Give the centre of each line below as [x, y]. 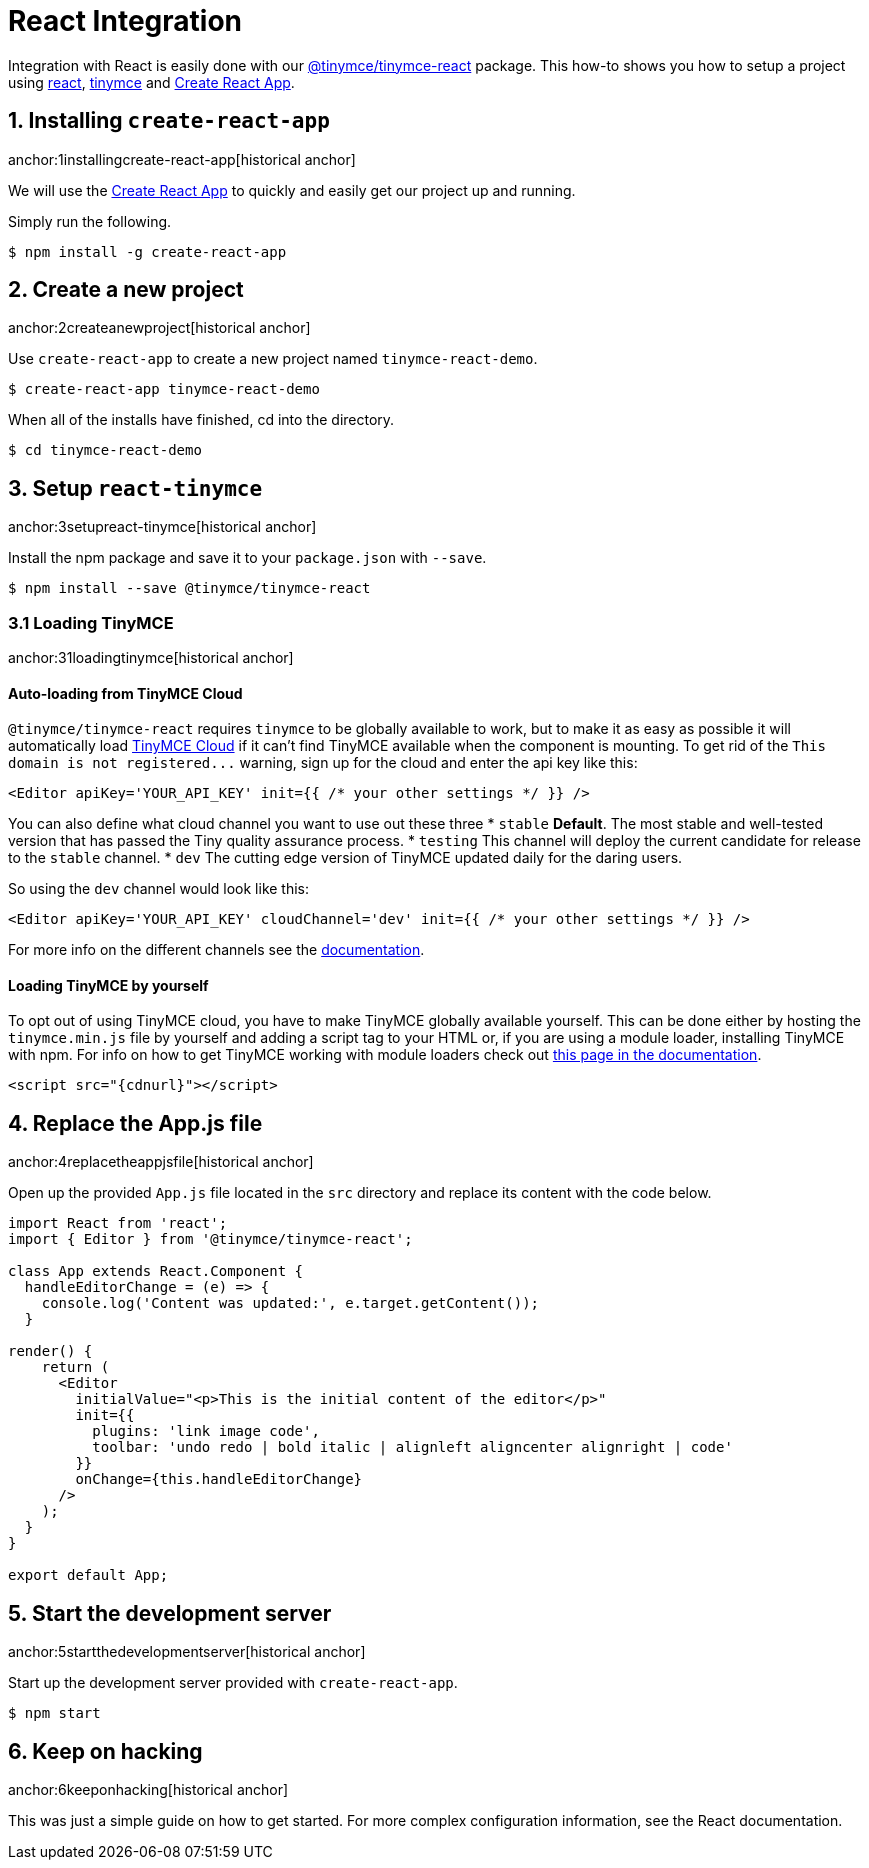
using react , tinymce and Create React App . [151, 82]
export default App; [88, 1575]
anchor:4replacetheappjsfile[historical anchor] [161, 1162]
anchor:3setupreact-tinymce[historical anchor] [162, 527]
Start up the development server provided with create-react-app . [233, 1683]
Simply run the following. [90, 221]
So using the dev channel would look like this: [159, 889]
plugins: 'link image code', [206, 1431]
